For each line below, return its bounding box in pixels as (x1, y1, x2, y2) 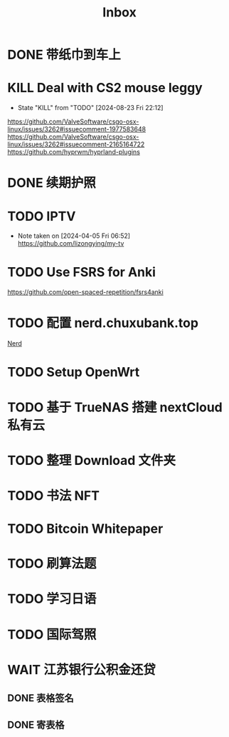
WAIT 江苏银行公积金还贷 (7, 661, 156, 678)
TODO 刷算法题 (7, 556, 97, 572)
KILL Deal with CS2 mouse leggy (7, 80, 203, 96)
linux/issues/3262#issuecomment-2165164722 (7, 140, 145, 149)
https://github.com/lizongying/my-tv (17, 239, 124, 248)
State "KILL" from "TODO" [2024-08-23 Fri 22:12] (17, 104, 164, 112)
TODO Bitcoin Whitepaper (7, 521, 164, 537)
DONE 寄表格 (7, 718, 65, 731)
